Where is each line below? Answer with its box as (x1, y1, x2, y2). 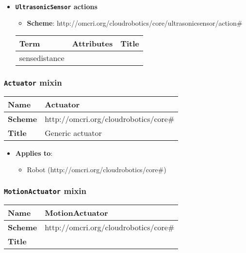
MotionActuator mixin (4, 185, 86, 197)
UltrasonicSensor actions (15, 1, 98, 11)
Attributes (72, 38, 113, 49)
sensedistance (19, 52, 65, 64)
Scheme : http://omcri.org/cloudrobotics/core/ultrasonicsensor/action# (27, 17, 243, 28)
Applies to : (15, 148, 53, 158)
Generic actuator (45, 127, 102, 139)
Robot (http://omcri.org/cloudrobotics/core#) (27, 164, 166, 174)
